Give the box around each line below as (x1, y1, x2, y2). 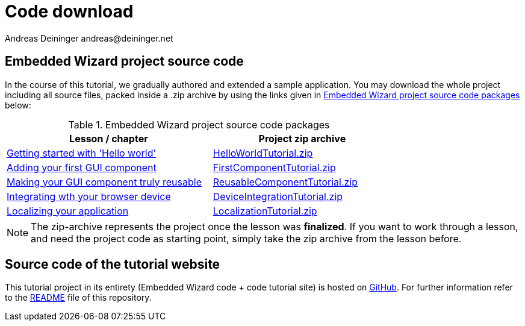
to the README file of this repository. (5, 292, 152, 303)
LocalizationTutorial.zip (213, 204, 317, 217)
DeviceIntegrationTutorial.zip (213, 190, 343, 202)
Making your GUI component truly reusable (7, 175, 202, 188)
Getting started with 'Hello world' (7, 146, 157, 159)
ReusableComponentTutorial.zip (213, 175, 358, 188)
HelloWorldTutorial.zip (213, 146, 313, 159)
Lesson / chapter (69, 132, 148, 145)
